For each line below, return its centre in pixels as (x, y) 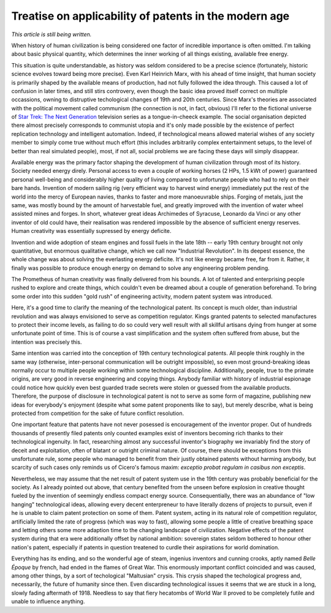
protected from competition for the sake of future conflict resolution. (97, 413)
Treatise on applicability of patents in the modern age (150, 16)
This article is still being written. (51, 34)
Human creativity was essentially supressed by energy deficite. (91, 231)
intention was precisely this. (47, 342)
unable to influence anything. (48, 601)
